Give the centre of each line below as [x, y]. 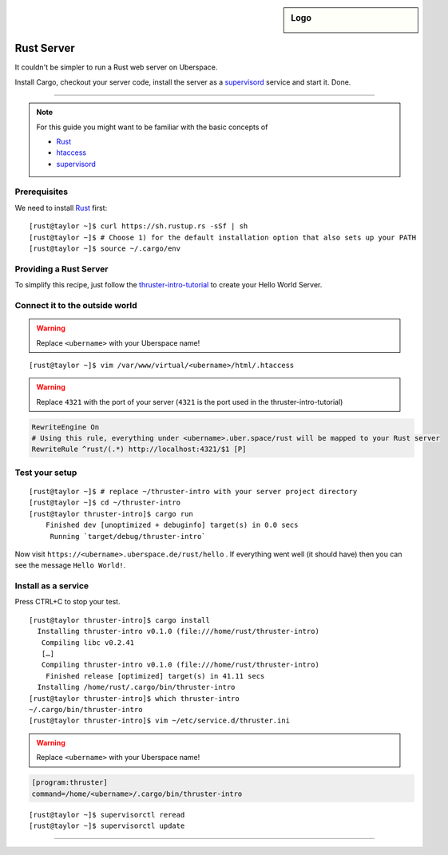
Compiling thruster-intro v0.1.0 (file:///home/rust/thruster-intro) [180, 665]
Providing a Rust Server [61, 269]
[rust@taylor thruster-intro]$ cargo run [111, 514]
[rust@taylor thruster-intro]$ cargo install [120, 620]
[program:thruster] [69, 783]
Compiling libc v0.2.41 [88, 642]
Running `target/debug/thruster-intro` [128, 536]
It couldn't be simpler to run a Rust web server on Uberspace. [116, 67]
